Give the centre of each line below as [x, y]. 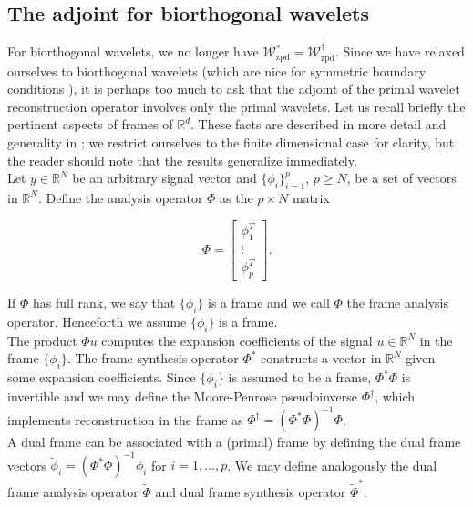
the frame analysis [397, 303]
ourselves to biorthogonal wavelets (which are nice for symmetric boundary [217, 71]
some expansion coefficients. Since [102, 377]
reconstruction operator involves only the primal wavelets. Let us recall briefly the [236, 106]
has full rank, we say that [104, 303]
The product [42, 340]
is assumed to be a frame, [300, 377]
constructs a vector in [321, 358]
